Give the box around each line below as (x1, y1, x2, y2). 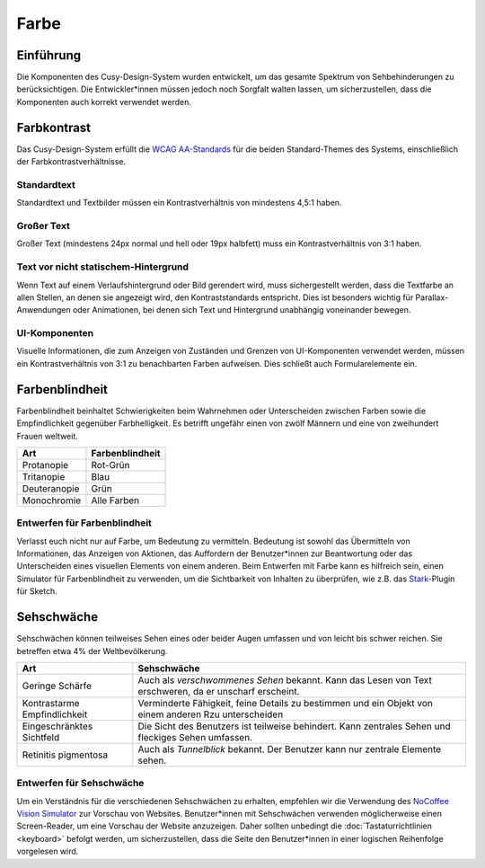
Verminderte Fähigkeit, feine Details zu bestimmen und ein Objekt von (137, 696, 433, 709)
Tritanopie (22, 470, 66, 483)
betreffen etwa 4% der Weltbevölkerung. (16, 645, 168, 656)
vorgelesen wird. (16, 846, 79, 857)
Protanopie (22, 458, 69, 471)
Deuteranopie (22, 482, 80, 494)
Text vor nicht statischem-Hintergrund (16, 261, 189, 273)
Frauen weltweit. (16, 430, 78, 441)
